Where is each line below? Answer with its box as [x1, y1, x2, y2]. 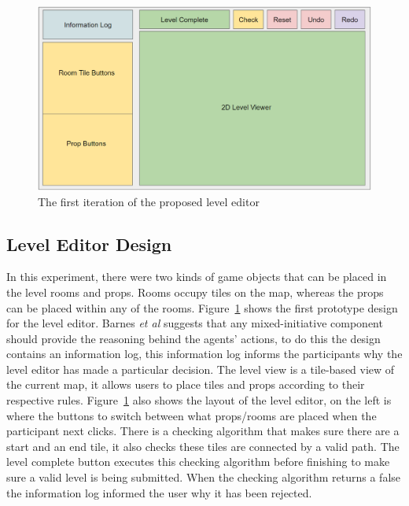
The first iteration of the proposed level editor [38, 193, 260, 209]
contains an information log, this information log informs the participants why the [6, 345, 403, 362]
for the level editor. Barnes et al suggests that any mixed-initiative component [6, 315, 383, 331]
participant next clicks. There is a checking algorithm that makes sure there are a [6, 423, 400, 439]
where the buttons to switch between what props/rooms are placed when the [6, 407, 377, 423]
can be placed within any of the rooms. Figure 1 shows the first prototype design [6, 299, 398, 316]
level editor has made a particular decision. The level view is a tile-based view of [6, 360, 395, 377]
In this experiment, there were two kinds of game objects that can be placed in [6, 268, 387, 285]
